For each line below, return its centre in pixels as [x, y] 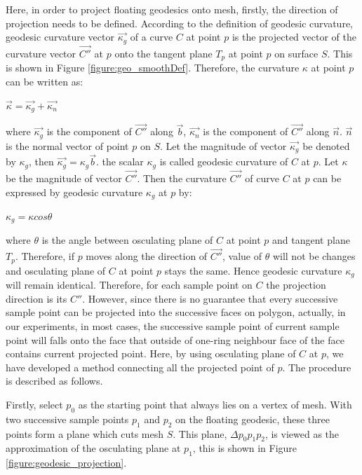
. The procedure [317, 367]
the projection [296, 285]
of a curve [152, 37]
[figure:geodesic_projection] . [66, 463]
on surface [296, 53]
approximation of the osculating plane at [93, 448]
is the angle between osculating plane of [127, 240]
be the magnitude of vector [64, 178]
